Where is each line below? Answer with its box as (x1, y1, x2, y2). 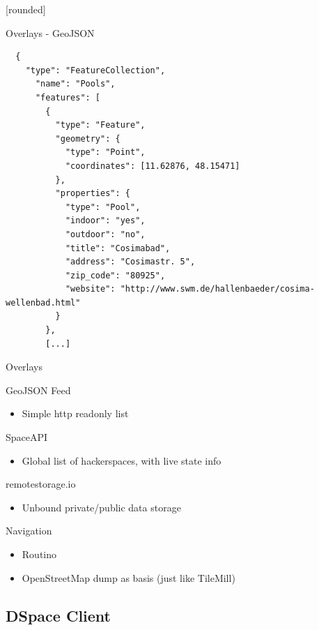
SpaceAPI (6, 430, 48, 444)
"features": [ (35, 92, 101, 103)
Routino (22, 547, 57, 561)
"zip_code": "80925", (65, 270, 166, 280)
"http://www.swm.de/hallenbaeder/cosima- (120, 284, 315, 294)
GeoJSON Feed (6, 382, 71, 397)
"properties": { (55, 188, 130, 199)
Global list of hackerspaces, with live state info (22, 453, 221, 467)
